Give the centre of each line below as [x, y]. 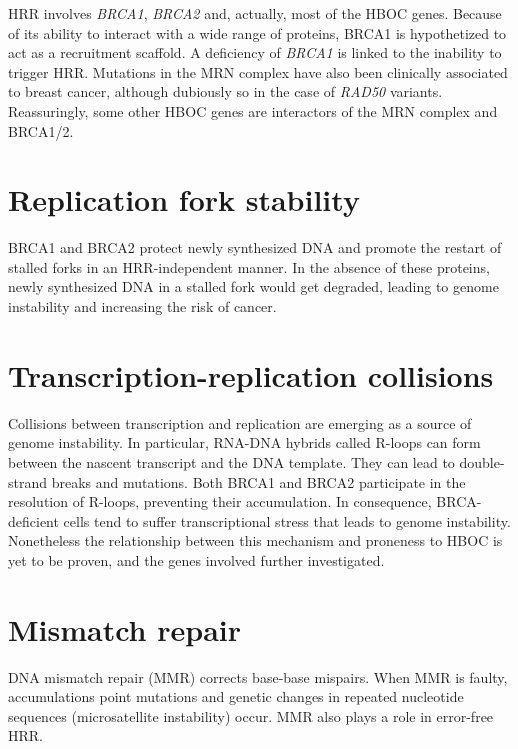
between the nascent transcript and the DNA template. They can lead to [231, 461]
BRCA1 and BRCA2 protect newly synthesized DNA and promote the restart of [255, 247]
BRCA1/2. [41, 130]
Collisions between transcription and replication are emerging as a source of [240, 422]
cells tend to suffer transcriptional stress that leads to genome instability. [287, 520]
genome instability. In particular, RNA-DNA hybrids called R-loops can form [244, 442]
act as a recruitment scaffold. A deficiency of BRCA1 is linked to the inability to [255, 52]
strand [28, 481]
